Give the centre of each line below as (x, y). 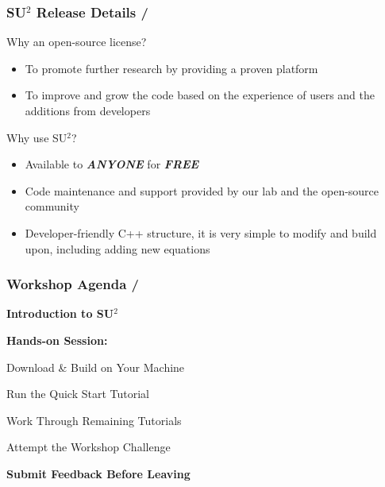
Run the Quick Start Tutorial (78, 394)
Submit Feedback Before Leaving (98, 473)
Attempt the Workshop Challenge (89, 447)
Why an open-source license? (77, 42)
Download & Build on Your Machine (96, 367)
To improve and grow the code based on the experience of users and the (200, 95)
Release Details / (92, 12)
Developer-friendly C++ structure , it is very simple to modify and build (201, 232)
